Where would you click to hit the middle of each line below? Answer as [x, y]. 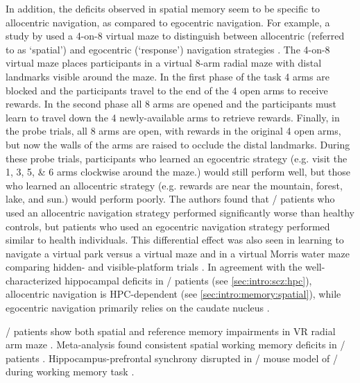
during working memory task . [70, 372]
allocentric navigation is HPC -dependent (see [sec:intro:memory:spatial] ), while [173, 294]
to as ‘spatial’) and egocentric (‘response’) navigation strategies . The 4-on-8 [168, 49]
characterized [34, 280]
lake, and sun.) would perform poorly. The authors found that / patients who [170, 199]
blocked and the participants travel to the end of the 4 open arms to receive [167, 90]
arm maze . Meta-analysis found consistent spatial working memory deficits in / [175, 344]
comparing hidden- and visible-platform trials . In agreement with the [154, 267]
